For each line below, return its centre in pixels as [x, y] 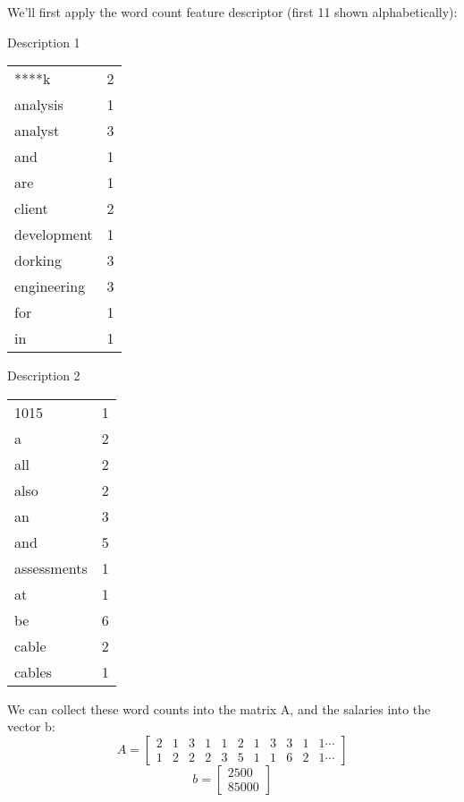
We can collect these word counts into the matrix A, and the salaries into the [219, 708]
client [31, 209]
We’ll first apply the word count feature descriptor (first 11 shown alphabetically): [232, 12]
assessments [51, 567]
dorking [38, 260]
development [54, 235]
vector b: [31, 726]
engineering [50, 286]
